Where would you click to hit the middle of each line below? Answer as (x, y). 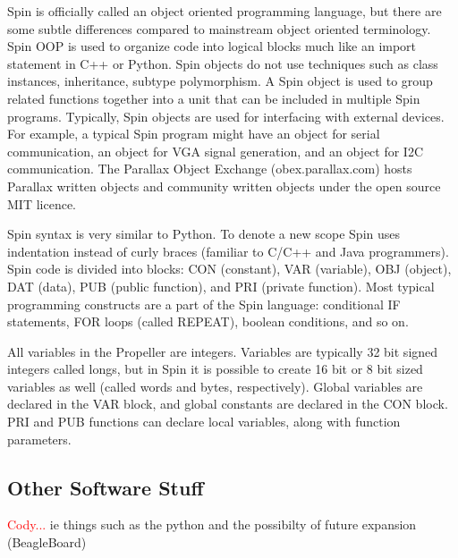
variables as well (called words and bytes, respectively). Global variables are (215, 386)
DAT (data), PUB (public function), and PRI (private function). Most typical (221, 286)
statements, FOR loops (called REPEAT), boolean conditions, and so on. (208, 321)
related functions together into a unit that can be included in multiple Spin (214, 98)
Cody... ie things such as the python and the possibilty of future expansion (212, 524)
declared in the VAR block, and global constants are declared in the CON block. (228, 404)
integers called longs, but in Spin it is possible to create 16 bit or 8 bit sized (215, 369)
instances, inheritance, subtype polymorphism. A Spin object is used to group (220, 81)
